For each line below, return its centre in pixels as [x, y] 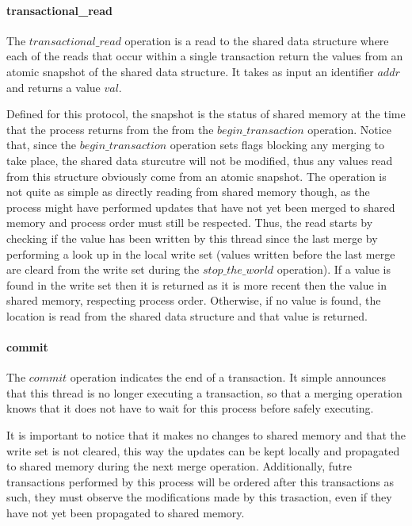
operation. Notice [350, 129]
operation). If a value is [334, 269]
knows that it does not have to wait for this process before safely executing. [190, 408]
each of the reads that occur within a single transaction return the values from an [205, 56]
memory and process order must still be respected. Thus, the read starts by [190, 223]
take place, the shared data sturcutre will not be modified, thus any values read [200, 160]
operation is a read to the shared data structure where [257, 40]
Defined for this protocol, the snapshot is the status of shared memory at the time [206, 114]
